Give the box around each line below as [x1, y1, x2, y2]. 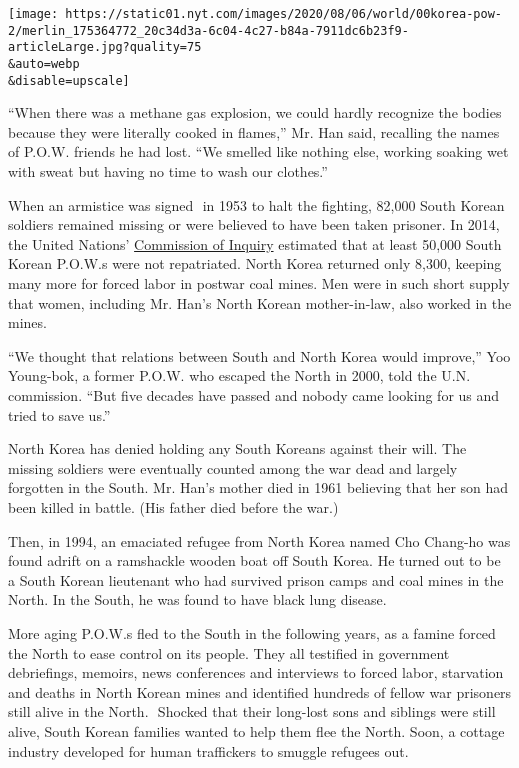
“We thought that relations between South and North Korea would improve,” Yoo [8, 345, 511, 366]
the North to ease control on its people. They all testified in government [8, 642, 450, 663]
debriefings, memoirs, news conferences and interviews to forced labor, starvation [8, 662, 504, 683]
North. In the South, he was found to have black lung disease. [8, 589, 387, 610]
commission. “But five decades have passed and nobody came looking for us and [8, 385, 500, 405]
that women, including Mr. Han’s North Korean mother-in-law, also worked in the [8, 292, 512, 313]
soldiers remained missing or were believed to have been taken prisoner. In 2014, [8, 214, 500, 235]
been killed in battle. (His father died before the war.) [8, 496, 339, 517]
